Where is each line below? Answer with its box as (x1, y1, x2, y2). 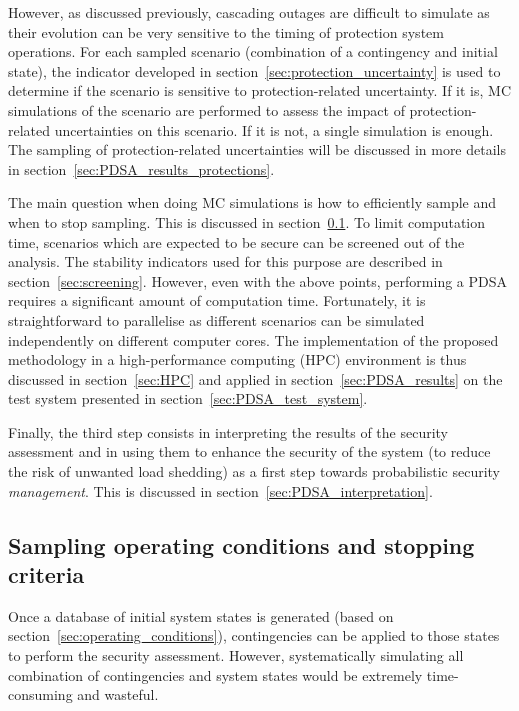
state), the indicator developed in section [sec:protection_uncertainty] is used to (8, 60, 501, 81)
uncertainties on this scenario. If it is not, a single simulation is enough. (54, 119, 494, 140)
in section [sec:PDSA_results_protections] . (8, 158, 275, 179)
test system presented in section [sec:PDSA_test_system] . (8, 388, 368, 409)
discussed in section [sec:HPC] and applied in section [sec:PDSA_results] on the (8, 368, 503, 389)
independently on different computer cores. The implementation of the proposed (8, 329, 499, 350)
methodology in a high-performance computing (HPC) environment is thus (8, 349, 467, 370)
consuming (8, 684, 73, 705)
